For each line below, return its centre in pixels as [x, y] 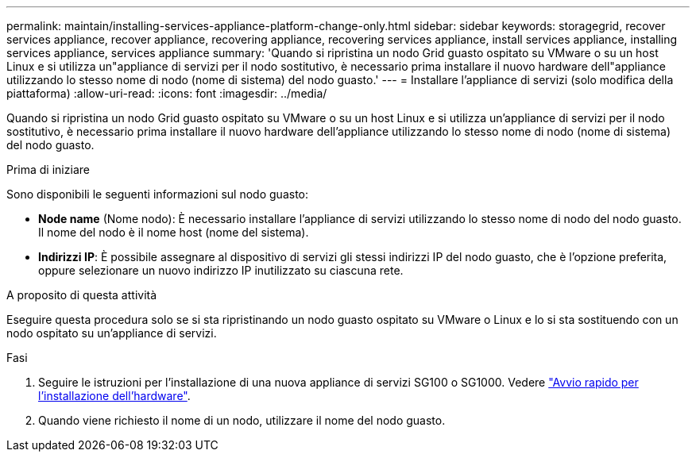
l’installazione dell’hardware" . [114, 396]
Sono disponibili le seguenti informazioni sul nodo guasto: [158, 194]
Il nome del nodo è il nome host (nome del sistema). [174, 232]
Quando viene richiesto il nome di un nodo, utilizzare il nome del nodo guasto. [242, 420]
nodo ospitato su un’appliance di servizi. [112, 333]
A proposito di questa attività [82, 295]
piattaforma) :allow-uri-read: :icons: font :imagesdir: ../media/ [167, 93]
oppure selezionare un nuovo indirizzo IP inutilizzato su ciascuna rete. [221, 270]
